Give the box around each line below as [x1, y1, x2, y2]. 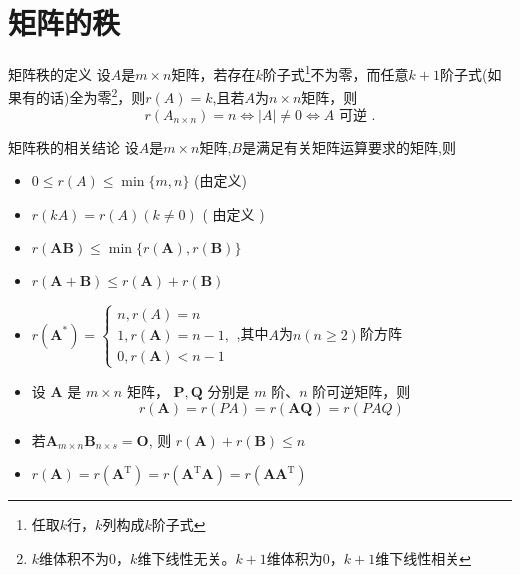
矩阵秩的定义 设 [8, 63, 111, 84]
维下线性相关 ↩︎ [375, 547, 471, 568]
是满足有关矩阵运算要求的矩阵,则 [241, 136, 456, 157]
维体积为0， [266, 547, 344, 568]
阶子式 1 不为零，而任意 [262, 61, 409, 84]
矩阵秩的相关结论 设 [8, 136, 139, 157]
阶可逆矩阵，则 [312, 380, 411, 401]
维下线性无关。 [137, 547, 236, 568]
